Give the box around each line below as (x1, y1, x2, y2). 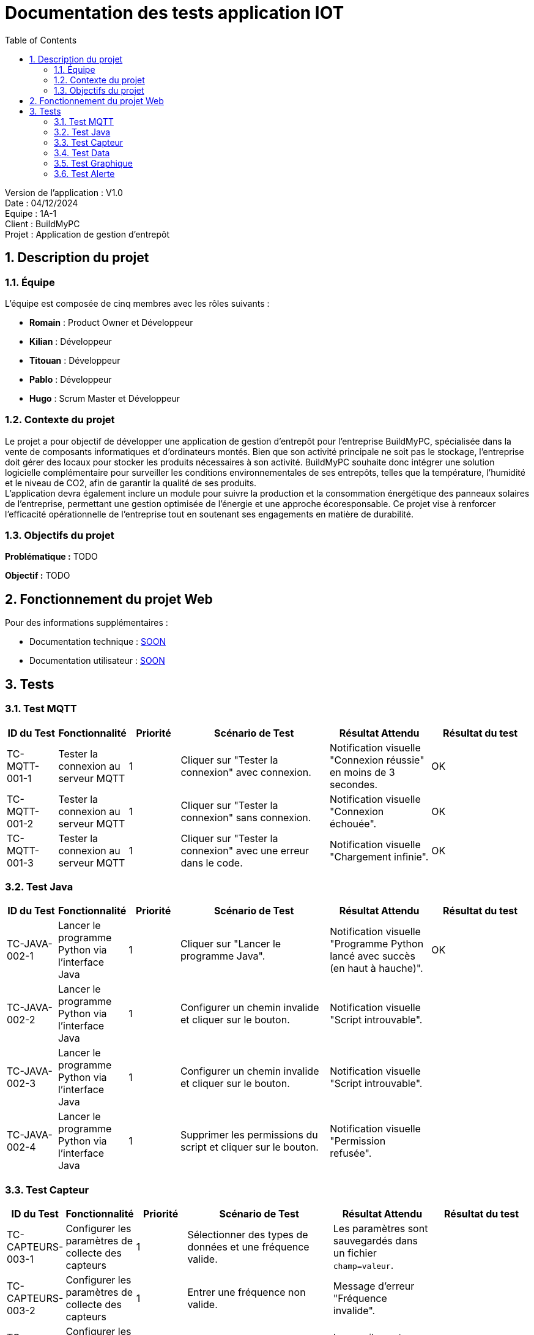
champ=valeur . (333, 1259, 394, 1272)
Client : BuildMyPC (5, 218, 80, 229)
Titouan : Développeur (29, 355, 121, 366)
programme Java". (180, 950, 265, 963)
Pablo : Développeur (29, 374, 112, 385)
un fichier (333, 1247, 377, 1260)
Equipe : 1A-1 (5, 208, 57, 219)
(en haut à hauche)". (330, 962, 423, 975)
